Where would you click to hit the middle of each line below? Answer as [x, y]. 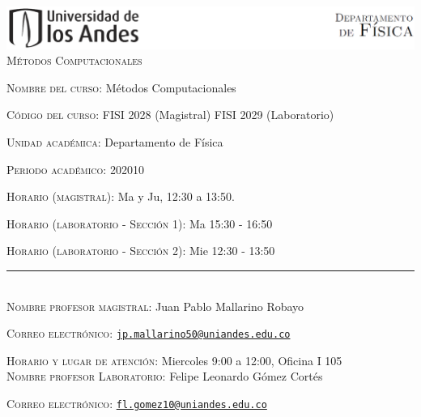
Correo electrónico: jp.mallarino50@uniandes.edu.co [149, 333]
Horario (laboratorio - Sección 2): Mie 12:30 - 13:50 [141, 251]
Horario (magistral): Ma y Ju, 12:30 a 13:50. [121, 196]
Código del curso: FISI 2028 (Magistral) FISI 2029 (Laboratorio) [170, 115]
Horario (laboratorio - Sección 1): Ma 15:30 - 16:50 [140, 223]
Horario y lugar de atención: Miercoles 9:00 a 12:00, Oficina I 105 [174, 360]
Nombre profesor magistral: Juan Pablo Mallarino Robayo [155, 306]
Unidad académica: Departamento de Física [115, 142]
